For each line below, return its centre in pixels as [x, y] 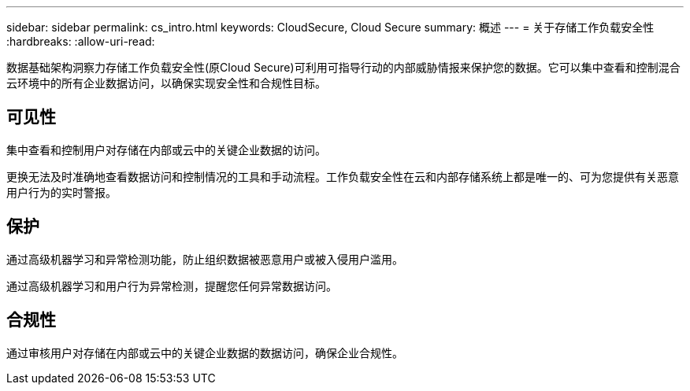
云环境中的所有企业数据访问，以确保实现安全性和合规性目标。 [166, 83]
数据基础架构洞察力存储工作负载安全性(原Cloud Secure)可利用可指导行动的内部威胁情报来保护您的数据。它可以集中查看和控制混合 [343, 67]
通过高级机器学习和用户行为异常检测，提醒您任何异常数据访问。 [172, 286]
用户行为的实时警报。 [61, 192]
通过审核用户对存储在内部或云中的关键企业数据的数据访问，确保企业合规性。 [205, 352]
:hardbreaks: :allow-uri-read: [81, 41]
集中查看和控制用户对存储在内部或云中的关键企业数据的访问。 [166, 149]
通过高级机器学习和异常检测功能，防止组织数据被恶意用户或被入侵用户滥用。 [205, 259]
